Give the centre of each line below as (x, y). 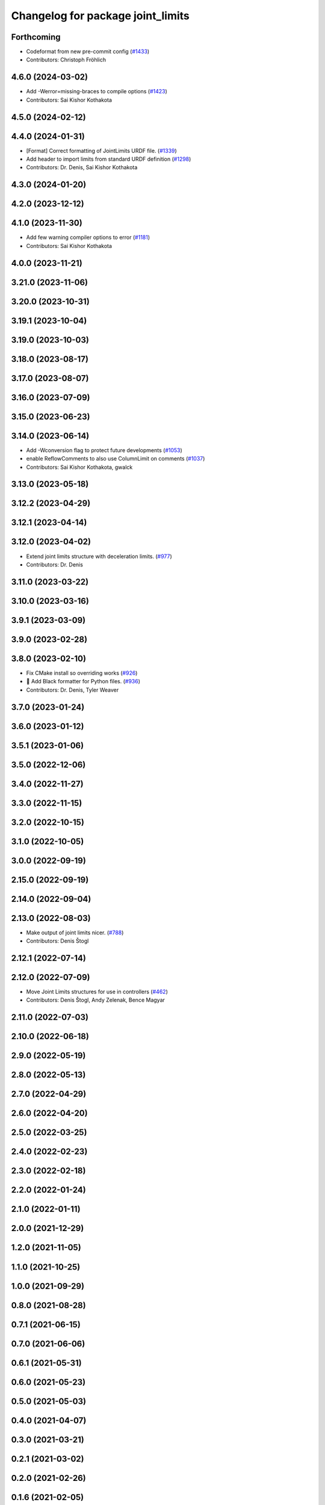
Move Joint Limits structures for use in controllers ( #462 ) (97, 992)
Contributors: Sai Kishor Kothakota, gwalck (79, 467)
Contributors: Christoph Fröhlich (66, 60)
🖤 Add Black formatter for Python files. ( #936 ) (83, 681)
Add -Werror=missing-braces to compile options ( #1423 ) (97, 92)
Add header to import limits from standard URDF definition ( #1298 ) (109, 159)
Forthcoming (36, 37)
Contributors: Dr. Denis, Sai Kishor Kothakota (82, 167)
